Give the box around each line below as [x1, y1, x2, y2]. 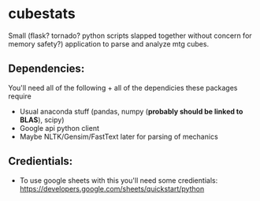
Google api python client [19, 123, 100, 132]
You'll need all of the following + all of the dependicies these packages [8, 83, 238, 92]
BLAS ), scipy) [19, 115, 65, 125]
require [8, 91, 32, 101]
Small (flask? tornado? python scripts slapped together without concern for [8, 31, 252, 40]
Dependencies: [8, 62, 85, 76]
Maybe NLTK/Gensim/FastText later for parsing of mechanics [19, 132, 218, 141]
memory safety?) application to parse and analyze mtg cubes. [8, 39, 210, 48]
